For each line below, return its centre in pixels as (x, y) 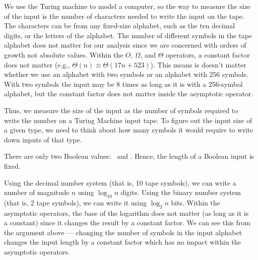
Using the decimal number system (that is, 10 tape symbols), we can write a (120, 182)
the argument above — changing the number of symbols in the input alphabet (123, 232)
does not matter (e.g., (37, 64)
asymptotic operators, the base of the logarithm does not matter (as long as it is (126, 213)
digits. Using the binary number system (181, 192)
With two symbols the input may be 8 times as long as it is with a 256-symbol (124, 84)
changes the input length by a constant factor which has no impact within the (123, 242)
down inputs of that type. (43, 139)
